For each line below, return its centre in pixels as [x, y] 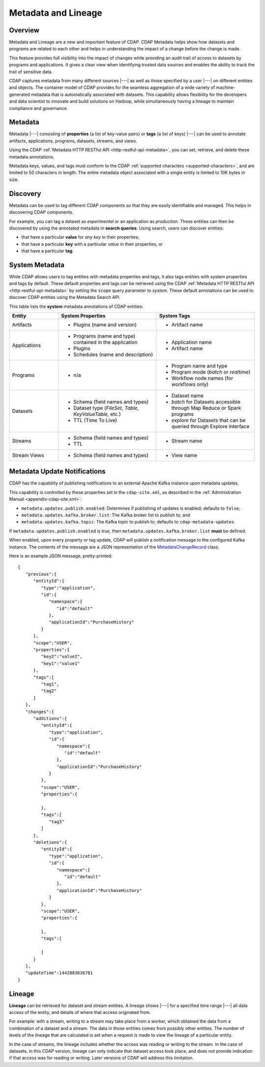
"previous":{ [41, 574]
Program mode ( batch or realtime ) [211, 372]
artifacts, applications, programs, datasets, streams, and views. [73, 141]
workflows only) [190, 384]
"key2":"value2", [62, 657]
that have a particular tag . [47, 251]
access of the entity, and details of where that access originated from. [80, 1012]
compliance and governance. [39, 108]
